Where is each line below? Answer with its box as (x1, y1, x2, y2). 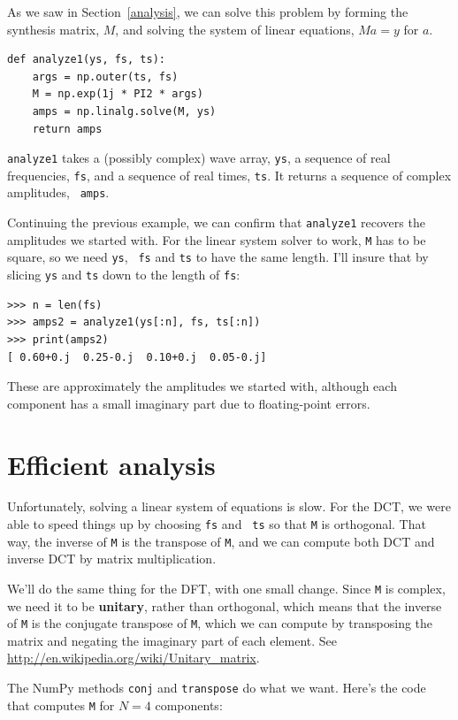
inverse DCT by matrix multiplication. (7, 549, 217, 568)
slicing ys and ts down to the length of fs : (7, 265, 240, 284)
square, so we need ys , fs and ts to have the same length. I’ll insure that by (7, 248, 429, 266)
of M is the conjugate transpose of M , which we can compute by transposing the (7, 614, 433, 632)
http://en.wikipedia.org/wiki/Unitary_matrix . (7, 648, 260, 667)
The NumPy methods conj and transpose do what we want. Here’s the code (7, 678, 426, 697)
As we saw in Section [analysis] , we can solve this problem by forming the (7, 3, 408, 20)
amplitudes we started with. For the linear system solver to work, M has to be (7, 230, 426, 249)
